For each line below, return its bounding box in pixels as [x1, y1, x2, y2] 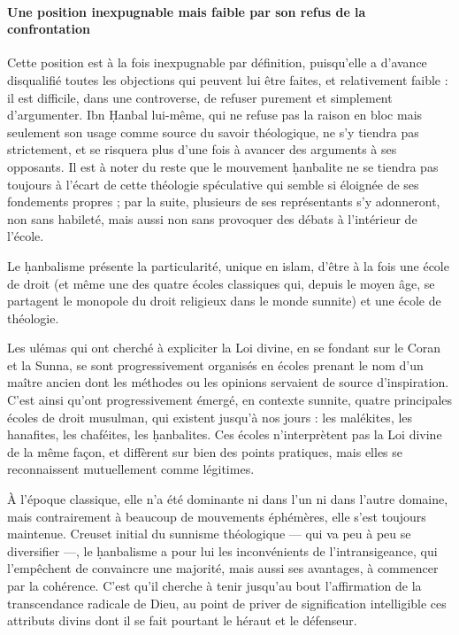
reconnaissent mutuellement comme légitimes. [7, 460, 255, 478]
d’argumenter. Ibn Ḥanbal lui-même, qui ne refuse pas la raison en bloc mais [7, 105, 423, 124]
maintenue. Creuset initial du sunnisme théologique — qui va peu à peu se [7, 524, 411, 543]
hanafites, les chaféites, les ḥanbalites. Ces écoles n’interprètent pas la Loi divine [7, 425, 442, 444]
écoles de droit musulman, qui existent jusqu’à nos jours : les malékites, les [7, 407, 413, 426]
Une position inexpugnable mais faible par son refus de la [7, 2, 366, 20]
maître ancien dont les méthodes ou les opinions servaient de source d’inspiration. [7, 373, 449, 391]
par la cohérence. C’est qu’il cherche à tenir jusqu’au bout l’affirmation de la [7, 577, 422, 595]
